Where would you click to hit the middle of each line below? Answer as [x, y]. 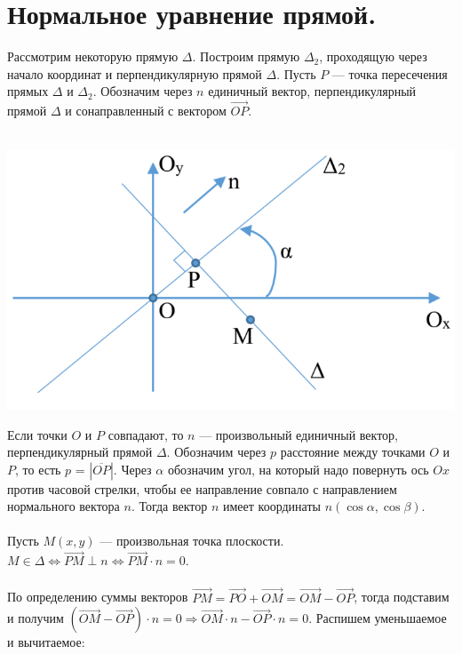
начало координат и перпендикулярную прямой [135, 73]
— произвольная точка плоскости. [192, 541]
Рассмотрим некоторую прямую [93, 56]
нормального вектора [64, 506]
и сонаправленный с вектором [146, 111]
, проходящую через [373, 56]
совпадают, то [146, 434]
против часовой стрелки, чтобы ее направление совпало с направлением [202, 488]
